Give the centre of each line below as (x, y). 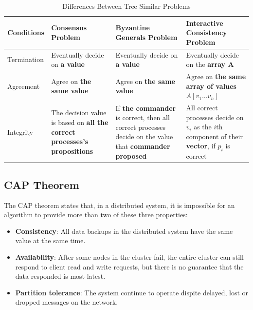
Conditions (26, 32)
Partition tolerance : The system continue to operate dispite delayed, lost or (132, 292)
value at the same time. (50, 240)
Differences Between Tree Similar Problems (126, 6)
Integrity (20, 132)
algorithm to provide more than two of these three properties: (96, 215)
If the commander (146, 108)
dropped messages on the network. (67, 302)
